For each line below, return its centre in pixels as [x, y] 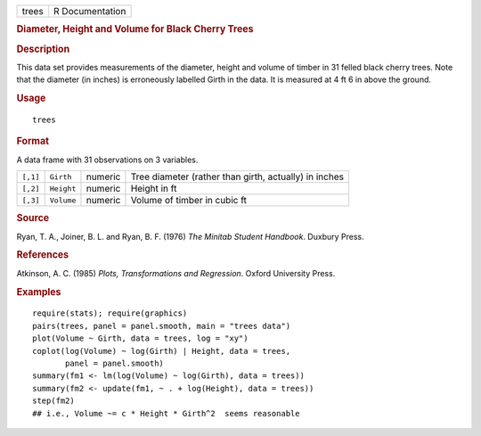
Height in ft [154, 189]
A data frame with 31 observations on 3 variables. [107, 160]
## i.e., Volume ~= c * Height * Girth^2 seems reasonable [166, 413]
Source [33, 218]
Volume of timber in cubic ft [189, 201]
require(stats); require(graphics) [110, 313]
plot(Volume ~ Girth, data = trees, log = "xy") [140, 338]
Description [43, 49]
